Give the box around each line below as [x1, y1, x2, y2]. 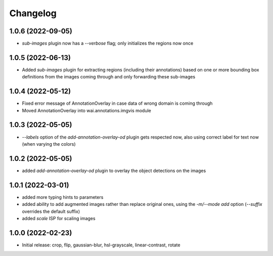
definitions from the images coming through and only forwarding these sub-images [22, 74, 196, 80]
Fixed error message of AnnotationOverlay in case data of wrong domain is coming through [22, 100, 213, 106]
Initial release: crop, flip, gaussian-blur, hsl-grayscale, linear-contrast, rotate [22, 242, 180, 248]
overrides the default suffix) [22, 208, 80, 215]
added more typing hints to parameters [22, 194, 104, 200]
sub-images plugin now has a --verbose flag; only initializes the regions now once [22, 40, 194, 47]
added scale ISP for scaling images [22, 215, 96, 221]
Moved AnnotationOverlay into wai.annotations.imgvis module [22, 107, 152, 113]
